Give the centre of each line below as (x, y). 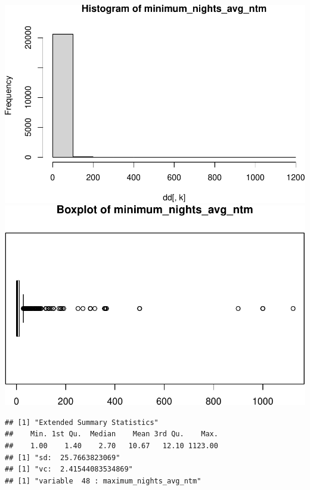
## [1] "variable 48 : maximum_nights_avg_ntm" (103, 481)
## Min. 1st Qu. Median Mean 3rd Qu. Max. (111, 434)
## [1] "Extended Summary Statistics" (82, 422)
